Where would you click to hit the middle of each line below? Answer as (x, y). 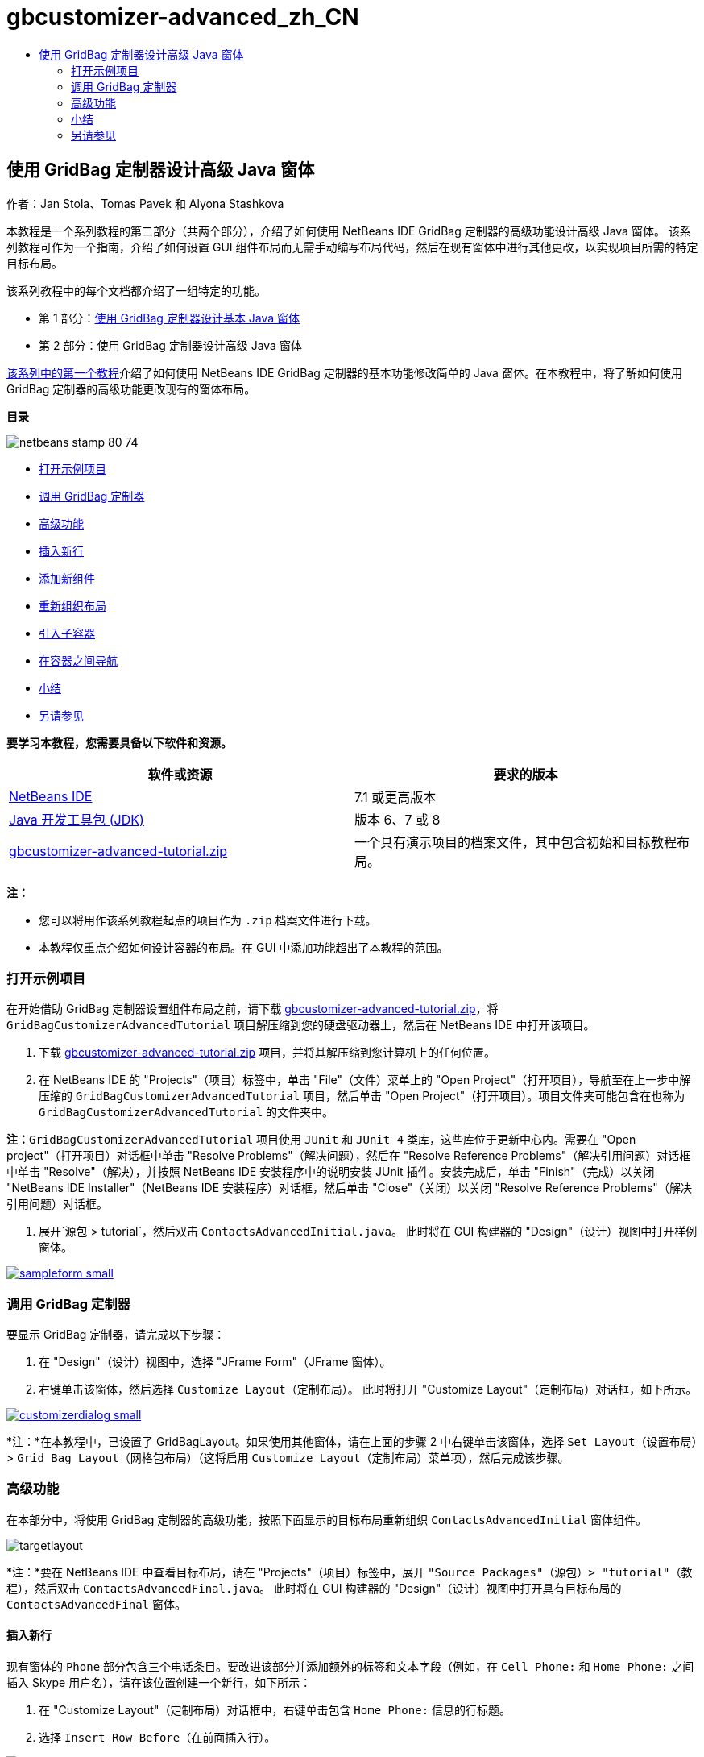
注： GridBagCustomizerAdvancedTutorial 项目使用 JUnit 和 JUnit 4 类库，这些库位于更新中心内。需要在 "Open (321, 1140)
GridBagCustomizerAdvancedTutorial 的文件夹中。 (186, 1112)
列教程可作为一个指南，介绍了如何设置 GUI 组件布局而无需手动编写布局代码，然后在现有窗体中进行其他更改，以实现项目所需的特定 (352, 247)
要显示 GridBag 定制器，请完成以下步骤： (116, 1335)
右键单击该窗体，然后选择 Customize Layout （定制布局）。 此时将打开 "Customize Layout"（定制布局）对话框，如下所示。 (368, 1389)
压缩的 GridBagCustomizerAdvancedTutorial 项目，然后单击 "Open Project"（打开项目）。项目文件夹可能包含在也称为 (362, 1096)
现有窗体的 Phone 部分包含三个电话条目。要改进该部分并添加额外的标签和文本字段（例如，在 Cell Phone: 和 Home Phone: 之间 (350, 1667)
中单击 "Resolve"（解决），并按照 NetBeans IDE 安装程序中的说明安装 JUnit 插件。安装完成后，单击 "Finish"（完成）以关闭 (331, 1172)
